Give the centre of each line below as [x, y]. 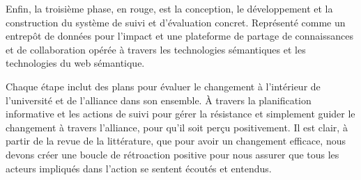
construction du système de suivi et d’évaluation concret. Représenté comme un [176, 22]
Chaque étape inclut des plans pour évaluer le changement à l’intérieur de [163, 86]
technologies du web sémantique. [75, 63]
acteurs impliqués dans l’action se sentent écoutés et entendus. [139, 168]
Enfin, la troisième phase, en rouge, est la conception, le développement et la [169, 8]
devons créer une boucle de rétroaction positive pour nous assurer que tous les [172, 154]
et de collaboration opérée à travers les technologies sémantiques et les [156, 49]
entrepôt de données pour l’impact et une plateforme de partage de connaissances [179, 36]
